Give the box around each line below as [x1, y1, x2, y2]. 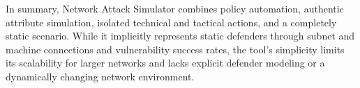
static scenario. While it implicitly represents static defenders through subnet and [6, 28, 355, 43]
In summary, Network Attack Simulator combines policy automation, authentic [6, 1, 344, 15]
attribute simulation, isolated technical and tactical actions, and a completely [6, 15, 337, 29]
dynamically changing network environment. [6, 69, 195, 83]
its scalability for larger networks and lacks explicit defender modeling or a [6, 55, 325, 70]
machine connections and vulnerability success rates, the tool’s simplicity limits [6, 42, 345, 56]
